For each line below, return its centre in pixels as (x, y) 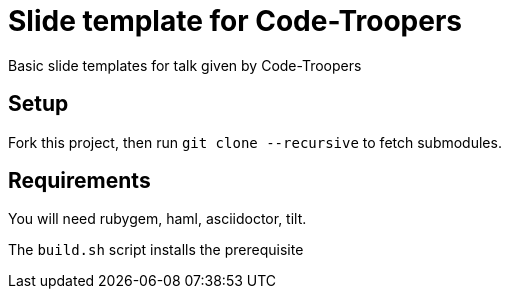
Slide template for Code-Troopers (235, 21)
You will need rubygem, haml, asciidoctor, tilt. (157, 219)
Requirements (79, 181)
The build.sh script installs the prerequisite (156, 250)
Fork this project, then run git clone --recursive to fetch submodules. (255, 142)
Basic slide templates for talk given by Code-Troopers (185, 65)
